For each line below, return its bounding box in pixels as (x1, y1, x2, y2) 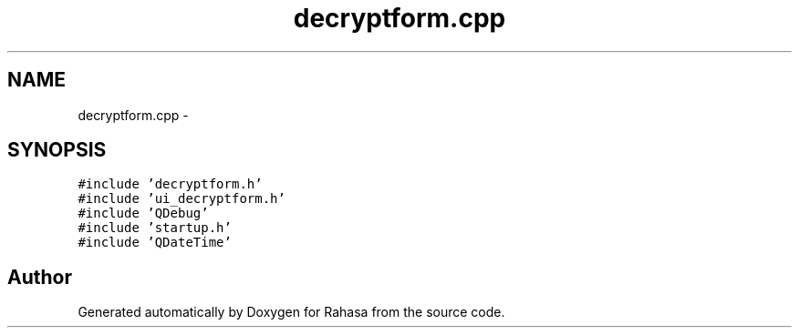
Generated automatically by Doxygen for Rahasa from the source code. (78, 304, 505, 320)
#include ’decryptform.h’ (78, 177, 263, 192)
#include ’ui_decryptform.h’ (78, 191, 285, 207)
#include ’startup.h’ (78, 220, 232, 236)
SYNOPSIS (7, 138, 107, 162)
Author (7, 265, 72, 289)
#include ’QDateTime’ (78, 235, 232, 250)
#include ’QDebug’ (78, 206, 209, 221)
